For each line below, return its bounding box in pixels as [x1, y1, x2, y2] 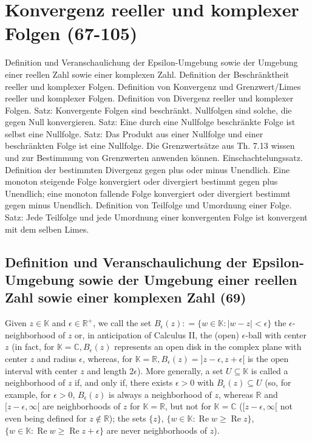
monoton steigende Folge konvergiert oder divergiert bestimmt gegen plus [5, 175, 278, 188]
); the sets [109, 411, 146, 424]
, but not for [165, 400, 211, 412]
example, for [5, 388, 51, 400]
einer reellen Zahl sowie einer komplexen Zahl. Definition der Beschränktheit [5, 67, 290, 80]
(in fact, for [12, 340, 55, 353]
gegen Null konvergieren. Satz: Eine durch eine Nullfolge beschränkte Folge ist [5, 115, 296, 128]
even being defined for [5, 411, 87, 424]
